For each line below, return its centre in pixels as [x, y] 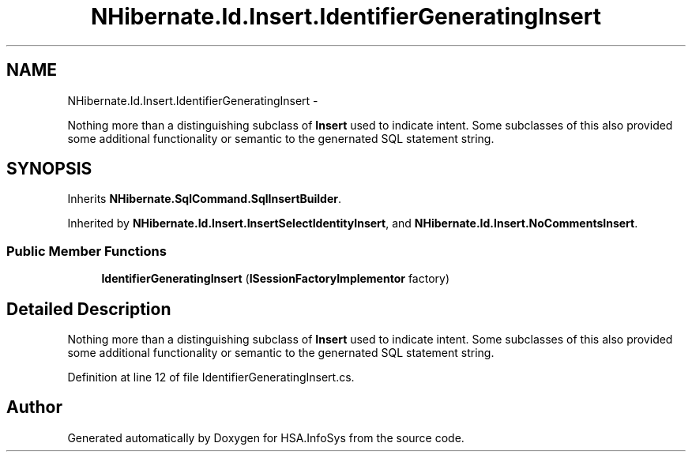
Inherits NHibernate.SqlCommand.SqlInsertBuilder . [205, 199]
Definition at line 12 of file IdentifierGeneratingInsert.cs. [211, 377]
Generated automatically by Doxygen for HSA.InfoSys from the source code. [266, 437]
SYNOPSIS [49, 169]
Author [34, 407]
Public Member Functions [86, 251]
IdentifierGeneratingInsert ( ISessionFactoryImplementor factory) [276, 279]
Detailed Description [89, 309]
